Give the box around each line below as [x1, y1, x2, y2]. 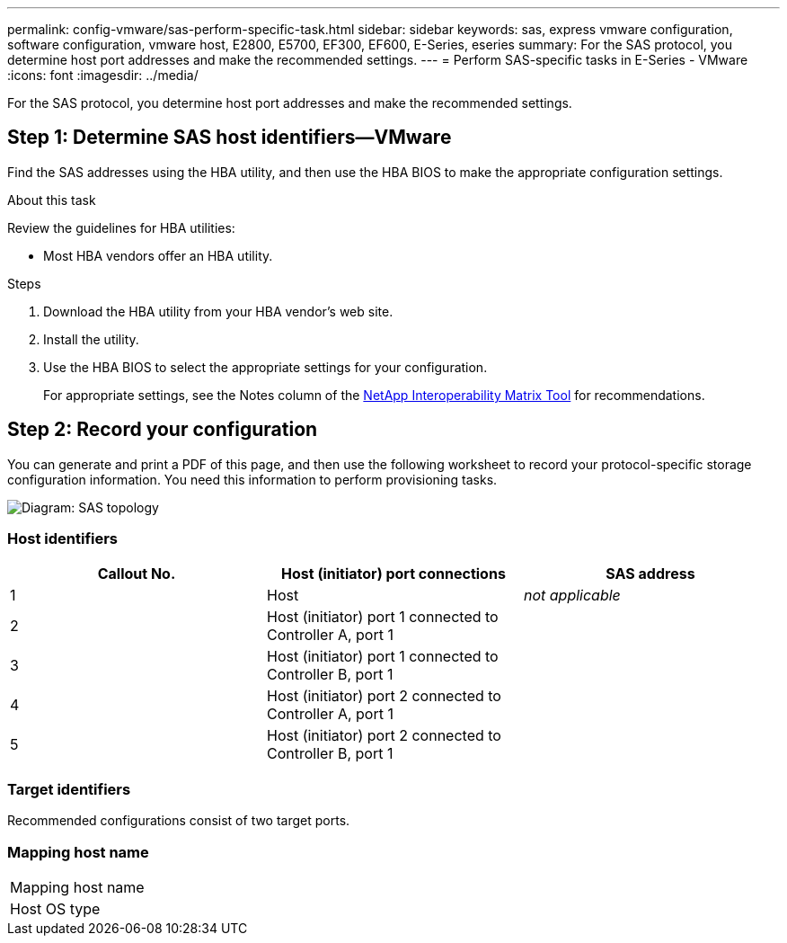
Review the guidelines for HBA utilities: [7, 219, 235, 236]
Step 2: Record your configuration [7, 418, 318, 441]
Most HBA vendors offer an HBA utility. [43, 247, 273, 263]
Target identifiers [7, 779, 131, 798]
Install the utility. [43, 331, 139, 347]
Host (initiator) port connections [281, 565, 506, 583]
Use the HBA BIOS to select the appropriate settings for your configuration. [43, 359, 488, 375]
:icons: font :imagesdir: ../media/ [7, 67, 199, 83]
